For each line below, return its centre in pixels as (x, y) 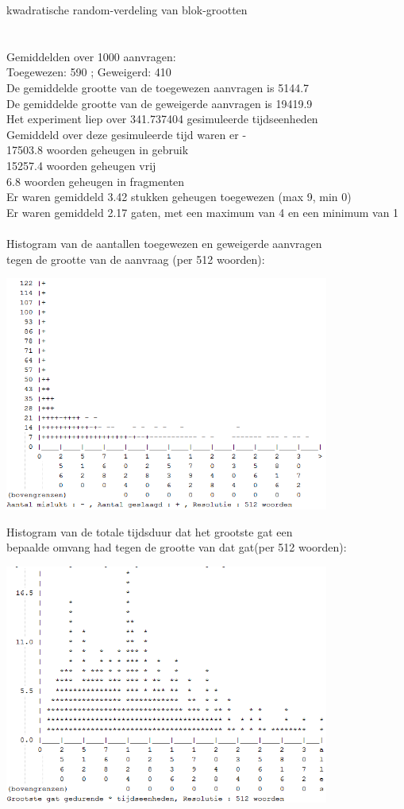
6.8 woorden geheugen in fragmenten (96, 181)
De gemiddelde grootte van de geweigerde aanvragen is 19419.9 (160, 103)
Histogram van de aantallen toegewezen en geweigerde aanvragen (164, 243)
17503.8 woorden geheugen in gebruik (98, 150)
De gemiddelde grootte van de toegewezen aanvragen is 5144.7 (158, 87)
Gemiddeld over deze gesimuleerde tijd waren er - (127, 134)
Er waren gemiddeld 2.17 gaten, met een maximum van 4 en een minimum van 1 (203, 212)
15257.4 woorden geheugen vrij (81, 165)
